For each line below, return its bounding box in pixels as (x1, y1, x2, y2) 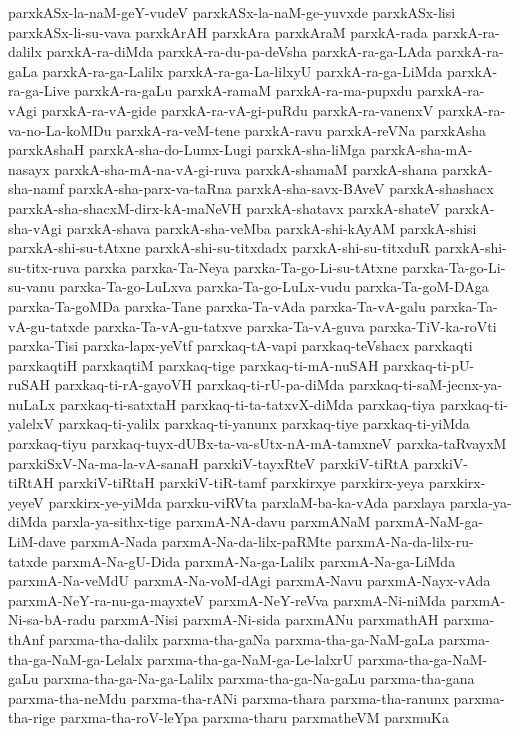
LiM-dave (8, 531, 66, 552)
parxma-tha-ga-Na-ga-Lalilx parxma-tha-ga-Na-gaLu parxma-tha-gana (43, 668, 475, 689)
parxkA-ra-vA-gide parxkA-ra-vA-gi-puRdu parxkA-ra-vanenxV (41, 99, 434, 120)
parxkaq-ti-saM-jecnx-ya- (348, 374, 503, 395)
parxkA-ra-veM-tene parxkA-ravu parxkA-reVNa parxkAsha (116, 119, 486, 140)
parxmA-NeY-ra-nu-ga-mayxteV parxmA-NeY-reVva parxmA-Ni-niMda (8, 589, 447, 610)
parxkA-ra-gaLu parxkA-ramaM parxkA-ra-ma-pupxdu (74, 80, 413, 101)
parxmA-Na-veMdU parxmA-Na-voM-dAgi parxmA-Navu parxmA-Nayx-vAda (8, 570, 491, 591)
